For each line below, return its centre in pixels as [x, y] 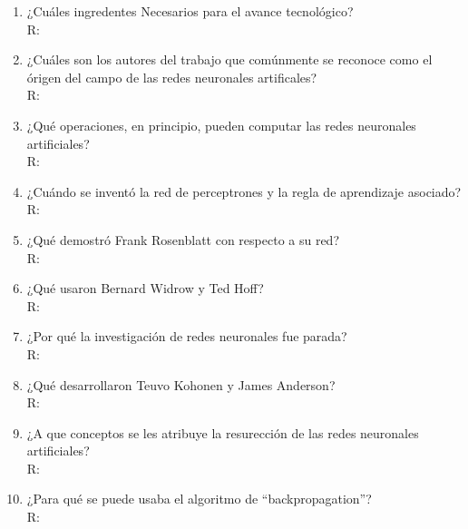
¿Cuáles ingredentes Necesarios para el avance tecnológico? [190, 11]
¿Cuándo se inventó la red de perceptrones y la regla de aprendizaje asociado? [244, 191]
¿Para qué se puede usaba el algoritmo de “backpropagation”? [199, 499]
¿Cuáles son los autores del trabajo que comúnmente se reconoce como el [229, 59]
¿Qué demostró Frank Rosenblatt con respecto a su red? [183, 239]
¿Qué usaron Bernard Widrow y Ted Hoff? [145, 288]
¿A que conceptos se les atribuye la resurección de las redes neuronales [223, 432]
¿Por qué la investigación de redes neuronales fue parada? [187, 336]
